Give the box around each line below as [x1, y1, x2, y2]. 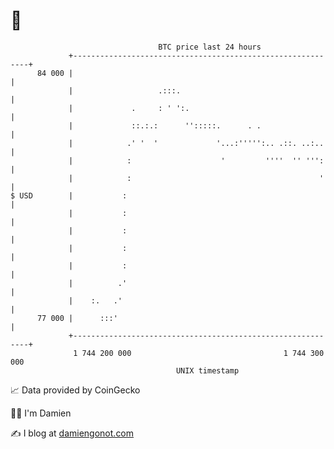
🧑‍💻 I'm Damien [10, 407, 72, 419]
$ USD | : [10, 190, 128, 201]
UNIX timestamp [175, 365, 240, 376]
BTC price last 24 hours [158, 42, 262, 52]
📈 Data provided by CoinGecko [10, 384, 141, 396]
